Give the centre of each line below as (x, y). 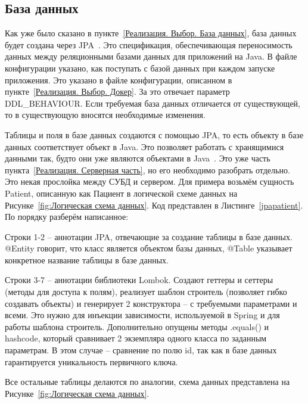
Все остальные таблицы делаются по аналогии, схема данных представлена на (147, 382)
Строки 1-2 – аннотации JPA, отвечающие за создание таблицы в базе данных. (149, 236)
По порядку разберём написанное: (67, 217)
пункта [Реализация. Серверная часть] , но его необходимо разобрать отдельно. (147, 170)
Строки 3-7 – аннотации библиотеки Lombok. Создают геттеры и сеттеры (139, 280)
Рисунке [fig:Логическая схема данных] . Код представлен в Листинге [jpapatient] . (154, 205)
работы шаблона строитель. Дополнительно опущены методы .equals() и (137, 326)
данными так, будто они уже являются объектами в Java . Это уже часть (138, 158)
